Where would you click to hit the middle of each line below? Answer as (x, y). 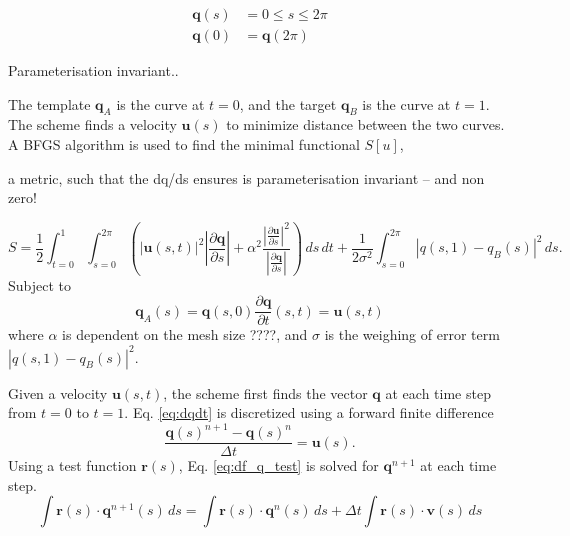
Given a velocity (58, 392)
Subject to (40, 284)
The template (49, 103)
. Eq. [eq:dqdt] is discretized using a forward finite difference (309, 412)
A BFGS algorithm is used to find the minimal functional (184, 144)
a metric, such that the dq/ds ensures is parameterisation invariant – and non (246, 177)
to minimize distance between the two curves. (365, 124)
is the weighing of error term (412, 334)
